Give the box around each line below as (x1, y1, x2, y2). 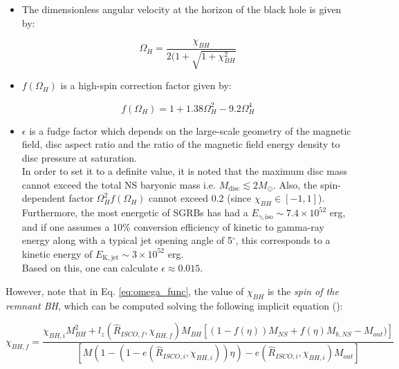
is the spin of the (267, 283, 339, 298)
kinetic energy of (21, 246, 93, 261)
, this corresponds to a (235, 233, 331, 247)
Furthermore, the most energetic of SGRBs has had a (21, 205, 248, 220)
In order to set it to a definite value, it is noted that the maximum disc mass (21, 164, 347, 178)
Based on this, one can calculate (21, 261, 158, 275)
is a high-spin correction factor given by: (60, 78, 232, 93)
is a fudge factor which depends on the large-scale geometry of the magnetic (29, 123, 351, 138)
